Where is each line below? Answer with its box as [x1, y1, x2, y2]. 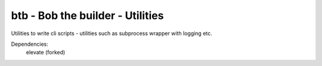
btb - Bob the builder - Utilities [11, 9, 164, 22]
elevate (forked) [26, 49, 66, 56]
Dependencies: [11, 40, 49, 48]
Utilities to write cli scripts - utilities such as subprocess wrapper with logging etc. [11, 30, 213, 37]
